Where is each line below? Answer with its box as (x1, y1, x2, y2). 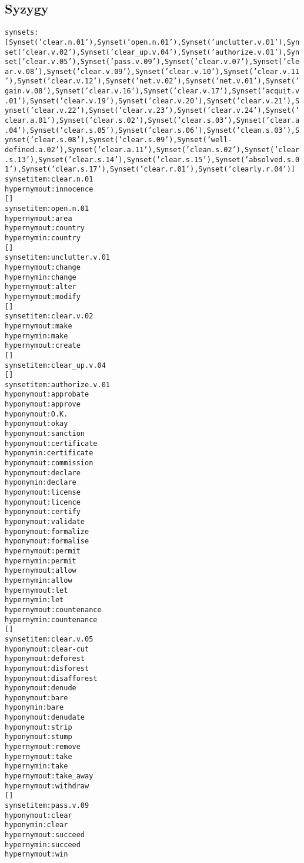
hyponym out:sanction (5, 429, 85, 438)
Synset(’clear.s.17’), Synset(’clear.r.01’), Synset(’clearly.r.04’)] (21, 165, 295, 174)
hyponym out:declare (5, 468, 81, 477)
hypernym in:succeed (5, 840, 81, 849)
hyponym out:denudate (5, 713, 85, 722)
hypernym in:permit (5, 556, 76, 565)
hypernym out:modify (5, 292, 81, 301)
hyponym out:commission (5, 459, 93, 468)
